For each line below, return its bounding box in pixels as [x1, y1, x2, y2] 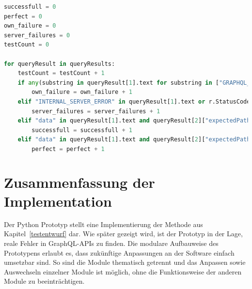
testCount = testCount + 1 [17, 70, 105, 77]
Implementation [4, 191, 112, 211]
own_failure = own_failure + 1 [31, 89, 132, 96]
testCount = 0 [4, 41, 49, 48]
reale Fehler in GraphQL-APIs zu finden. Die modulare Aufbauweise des [4, 238, 219, 248]
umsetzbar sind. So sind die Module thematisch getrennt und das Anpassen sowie [4, 257, 246, 267]
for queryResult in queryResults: [4, 60, 115, 67]
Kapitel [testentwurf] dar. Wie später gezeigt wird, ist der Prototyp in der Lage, [4, 228, 243, 239]
